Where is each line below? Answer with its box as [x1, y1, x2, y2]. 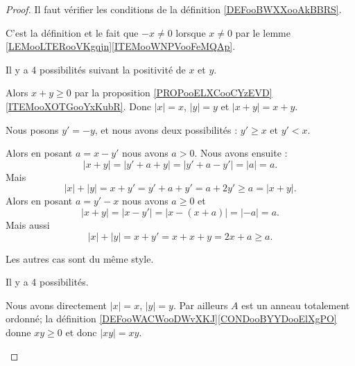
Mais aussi [6, 217, 50, 232]
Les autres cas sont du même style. [6, 251, 154, 265]
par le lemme [235, 25, 291, 40]
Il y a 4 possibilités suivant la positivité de [6, 62, 186, 76]
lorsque [175, 25, 206, 40]
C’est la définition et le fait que [6, 25, 139, 40]
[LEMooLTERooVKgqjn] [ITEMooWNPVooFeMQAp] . [6, 39, 236, 53]
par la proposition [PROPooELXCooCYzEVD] [74, 85, 272, 100]
